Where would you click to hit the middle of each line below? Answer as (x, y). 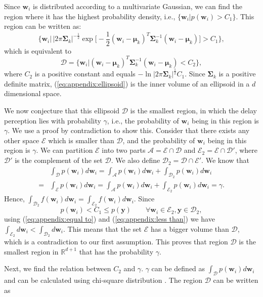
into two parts (124, 150)
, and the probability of (159, 140)
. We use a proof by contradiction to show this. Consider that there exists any (129, 130)
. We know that (226, 160)
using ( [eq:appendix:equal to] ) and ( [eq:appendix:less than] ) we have (109, 219)
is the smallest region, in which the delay (193, 111)
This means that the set (104, 228)
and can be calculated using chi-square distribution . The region (103, 280)
